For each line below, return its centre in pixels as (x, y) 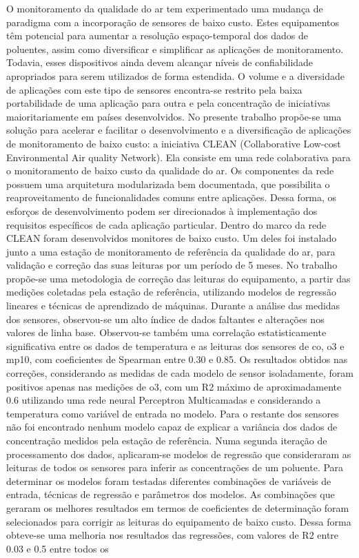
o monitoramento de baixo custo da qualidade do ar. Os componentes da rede (170, 170)
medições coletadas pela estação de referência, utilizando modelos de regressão (171, 292)
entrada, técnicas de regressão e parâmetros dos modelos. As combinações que (171, 494)
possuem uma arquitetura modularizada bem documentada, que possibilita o (168, 184)
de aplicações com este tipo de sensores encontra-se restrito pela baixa (154, 89)
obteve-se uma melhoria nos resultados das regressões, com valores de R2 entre (173, 535)
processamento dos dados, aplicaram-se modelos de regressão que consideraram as (179, 454)
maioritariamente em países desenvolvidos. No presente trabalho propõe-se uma (174, 116)
